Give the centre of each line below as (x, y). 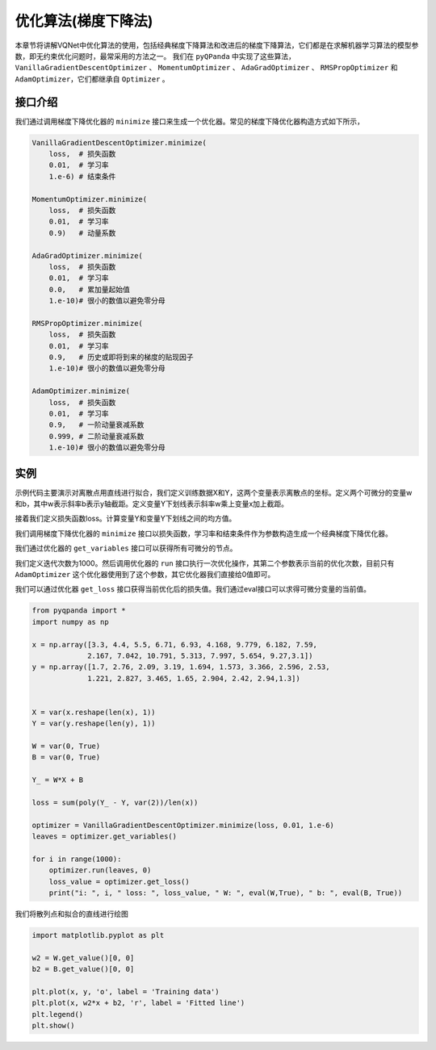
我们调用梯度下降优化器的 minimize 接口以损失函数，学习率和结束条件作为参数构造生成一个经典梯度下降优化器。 (204, 533)
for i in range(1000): (77, 859)
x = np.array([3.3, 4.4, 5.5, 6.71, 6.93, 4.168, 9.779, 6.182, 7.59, (175, 644)
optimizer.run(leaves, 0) (100, 870)
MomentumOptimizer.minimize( (90, 199)
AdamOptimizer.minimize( (81, 391)
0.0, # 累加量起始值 (90, 289)
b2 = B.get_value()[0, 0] (83, 969)
